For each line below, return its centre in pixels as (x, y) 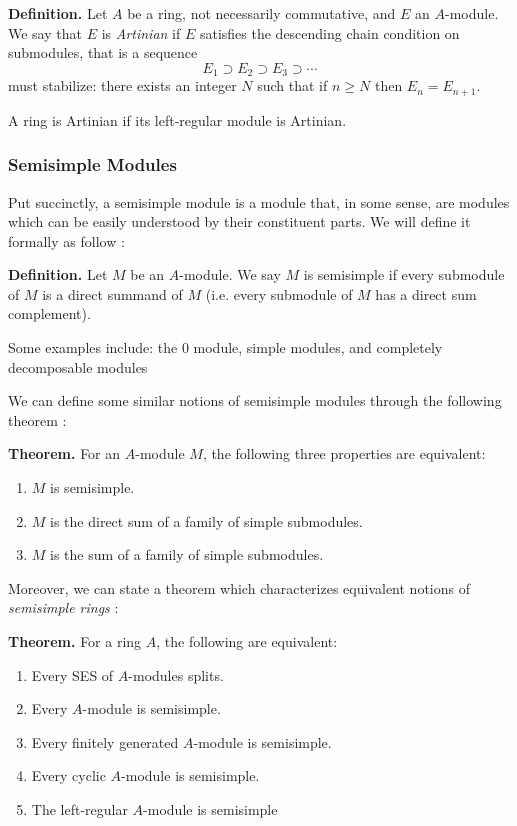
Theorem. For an (64, 453)
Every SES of (72, 674)
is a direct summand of (112, 293)
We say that (45, 32)
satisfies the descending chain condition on (329, 32)
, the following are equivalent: (247, 641)
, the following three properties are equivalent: (344, 453)
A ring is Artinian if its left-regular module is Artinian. (177, 119)
